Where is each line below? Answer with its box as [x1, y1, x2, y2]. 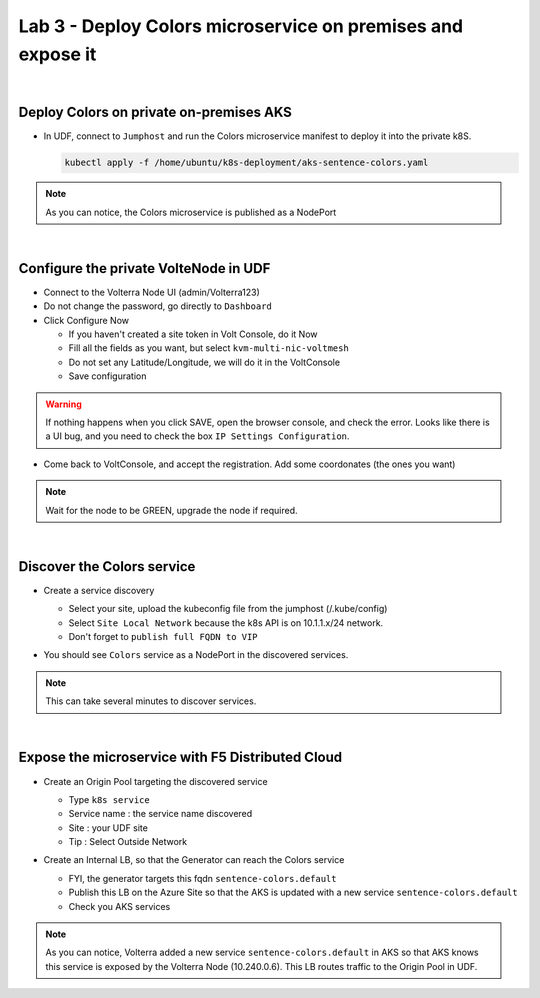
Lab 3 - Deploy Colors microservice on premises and [18, 15, 464, 37]
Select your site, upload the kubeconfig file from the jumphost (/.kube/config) [68, 603, 388, 615]
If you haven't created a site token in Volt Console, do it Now [68, 328, 318, 340]
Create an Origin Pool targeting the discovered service [43, 775, 269, 787]
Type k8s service [68, 793, 150, 805]
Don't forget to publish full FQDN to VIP [68, 631, 259, 643]
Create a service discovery [43, 584, 155, 596]
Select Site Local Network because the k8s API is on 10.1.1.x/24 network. [68, 616, 384, 629]
